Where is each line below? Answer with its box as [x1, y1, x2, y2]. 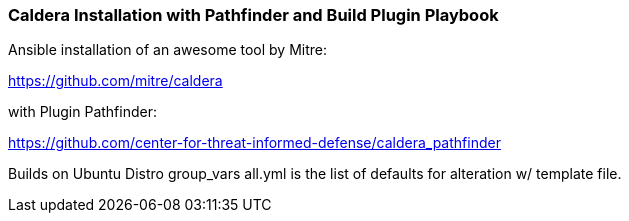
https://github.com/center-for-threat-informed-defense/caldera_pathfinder [8, 134, 501, 152]
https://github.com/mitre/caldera [8, 72, 223, 90]
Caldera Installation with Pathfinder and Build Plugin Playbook [8, 5, 499, 25]
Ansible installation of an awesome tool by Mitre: [8, 41, 328, 59]
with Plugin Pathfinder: [8, 103, 157, 121]
